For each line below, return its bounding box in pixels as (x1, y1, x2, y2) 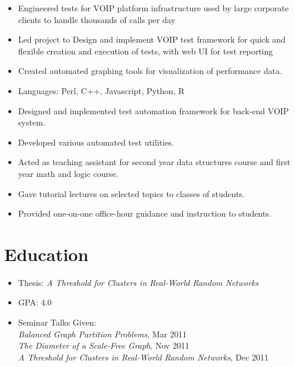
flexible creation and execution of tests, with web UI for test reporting (18, 44, 273, 57)
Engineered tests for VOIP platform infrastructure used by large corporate (18, 2, 289, 14)
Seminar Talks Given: (18, 316, 97, 329)
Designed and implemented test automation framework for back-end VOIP (18, 104, 289, 117)
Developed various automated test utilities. (18, 136, 174, 148)
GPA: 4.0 (18, 296, 52, 308)
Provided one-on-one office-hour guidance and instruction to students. (18, 207, 271, 220)
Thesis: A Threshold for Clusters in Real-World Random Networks (18, 276, 259, 288)
